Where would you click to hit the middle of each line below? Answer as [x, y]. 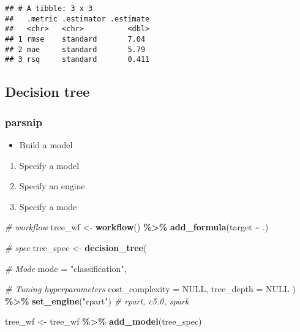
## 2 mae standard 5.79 [75, 49]
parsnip [24, 122]
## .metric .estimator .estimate [77, 19]
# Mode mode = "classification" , [66, 268]
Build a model [46, 144]
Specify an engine [52, 186]
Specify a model [49, 165]
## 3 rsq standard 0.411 [77, 60]
